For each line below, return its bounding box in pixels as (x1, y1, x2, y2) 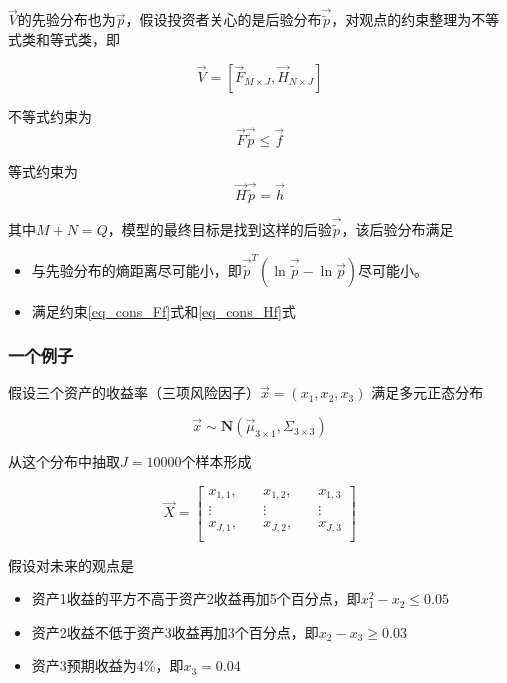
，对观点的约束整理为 (331, 9, 472, 30)
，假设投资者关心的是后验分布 (125, 9, 322, 30)
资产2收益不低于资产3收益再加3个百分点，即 (31, 621, 319, 642)
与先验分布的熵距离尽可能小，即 (31, 259, 242, 280)
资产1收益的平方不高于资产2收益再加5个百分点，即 (31, 588, 361, 609)
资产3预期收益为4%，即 (31, 655, 184, 676)
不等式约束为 (8, 105, 92, 126)
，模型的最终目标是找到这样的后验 (107, 219, 332, 240)
